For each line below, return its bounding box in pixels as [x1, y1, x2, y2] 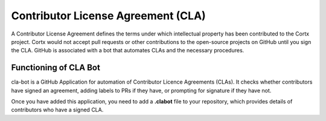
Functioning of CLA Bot [11, 63, 101, 73]
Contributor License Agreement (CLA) [11, 9, 206, 22]
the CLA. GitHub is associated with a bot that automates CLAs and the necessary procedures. [11, 47, 245, 54]
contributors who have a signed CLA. [11, 106, 104, 114]
